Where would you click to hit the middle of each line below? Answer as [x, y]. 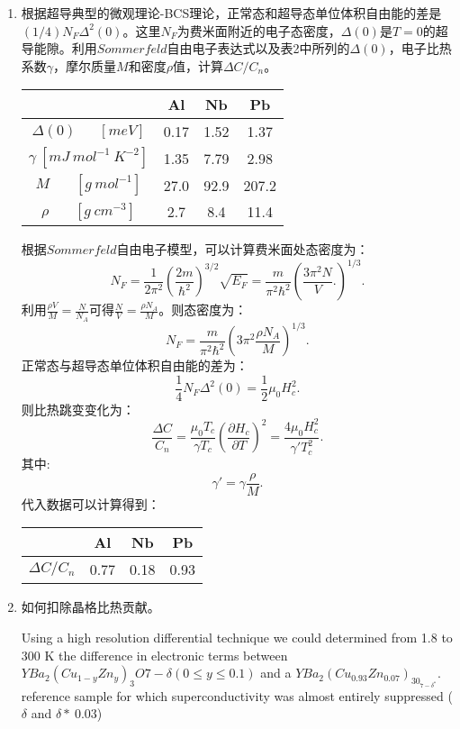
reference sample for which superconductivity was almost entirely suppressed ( [237, 695]
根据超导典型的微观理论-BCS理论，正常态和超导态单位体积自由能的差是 [231, 13]
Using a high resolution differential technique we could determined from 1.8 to [237, 637]
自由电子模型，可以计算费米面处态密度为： [243, 249]
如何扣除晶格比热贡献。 [90, 607]
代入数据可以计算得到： [90, 503]
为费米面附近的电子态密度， [259, 30]
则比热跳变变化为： [78, 409]
